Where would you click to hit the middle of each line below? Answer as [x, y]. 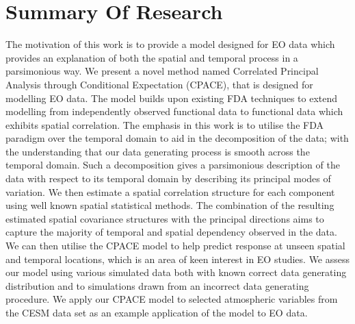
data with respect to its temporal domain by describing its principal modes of [168, 178]
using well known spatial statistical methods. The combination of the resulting [170, 205]
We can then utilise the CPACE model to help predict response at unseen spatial [175, 246]
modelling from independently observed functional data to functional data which [174, 111]
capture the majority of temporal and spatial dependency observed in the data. [171, 232]
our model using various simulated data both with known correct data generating [176, 272]
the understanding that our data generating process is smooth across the [158, 151]
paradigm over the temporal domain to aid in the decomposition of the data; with [177, 138]
